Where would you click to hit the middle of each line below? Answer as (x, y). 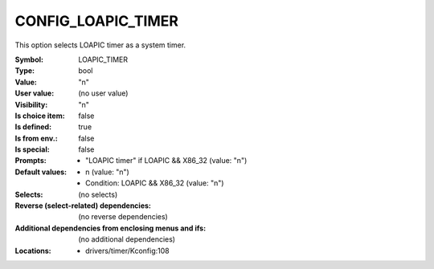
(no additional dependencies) (127, 239)
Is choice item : (40, 116)
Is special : (32, 149)
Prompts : (31, 161)
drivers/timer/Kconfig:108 (127, 251)
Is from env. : (36, 138)
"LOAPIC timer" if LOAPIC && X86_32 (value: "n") (166, 161)
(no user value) (103, 93)
